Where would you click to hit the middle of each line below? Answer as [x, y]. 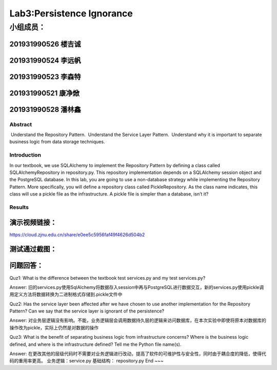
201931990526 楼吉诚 [45, 44]
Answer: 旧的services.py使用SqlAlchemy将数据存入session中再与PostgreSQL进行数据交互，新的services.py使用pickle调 [137, 287]
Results [19, 207]
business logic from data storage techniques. [57, 142]
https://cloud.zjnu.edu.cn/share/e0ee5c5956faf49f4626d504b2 [77, 235]
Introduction [25, 155]
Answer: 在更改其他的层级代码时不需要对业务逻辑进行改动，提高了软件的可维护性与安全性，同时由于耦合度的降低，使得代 [138, 354]
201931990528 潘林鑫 [45, 110]
